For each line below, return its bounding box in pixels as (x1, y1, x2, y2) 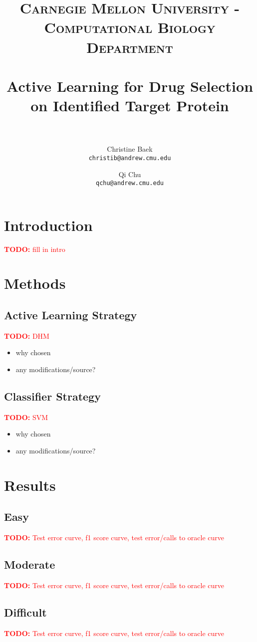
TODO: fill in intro (4, 243, 65, 254)
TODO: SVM (4, 412, 48, 422)
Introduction (4, 214, 93, 235)
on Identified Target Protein (30, 95, 229, 116)
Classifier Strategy (4, 389, 101, 404)
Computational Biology (44, 17, 216, 37)
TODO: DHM (4, 330, 49, 341)
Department (86, 36, 173, 57)
